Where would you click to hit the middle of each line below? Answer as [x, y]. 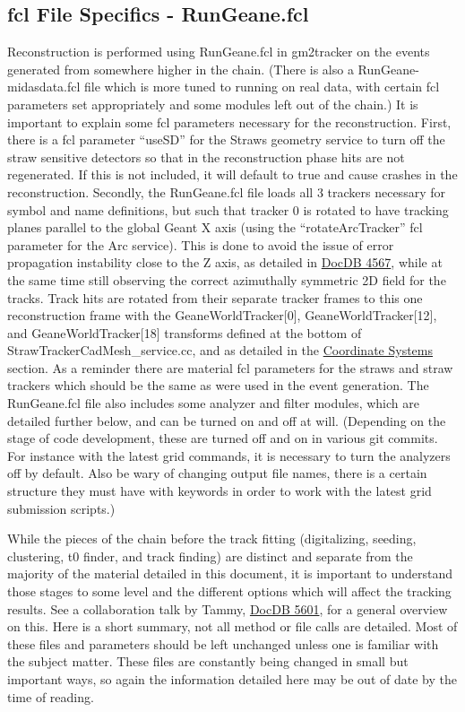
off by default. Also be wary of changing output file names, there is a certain [217, 473]
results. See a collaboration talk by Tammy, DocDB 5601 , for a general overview [228, 608]
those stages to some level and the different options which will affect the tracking [229, 591]
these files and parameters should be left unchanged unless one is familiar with [223, 643]
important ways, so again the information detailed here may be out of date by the [232, 678]
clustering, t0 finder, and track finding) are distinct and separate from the [210, 556]
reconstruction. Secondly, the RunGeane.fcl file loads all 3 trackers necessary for [226, 191]
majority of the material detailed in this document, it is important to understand [230, 573]
